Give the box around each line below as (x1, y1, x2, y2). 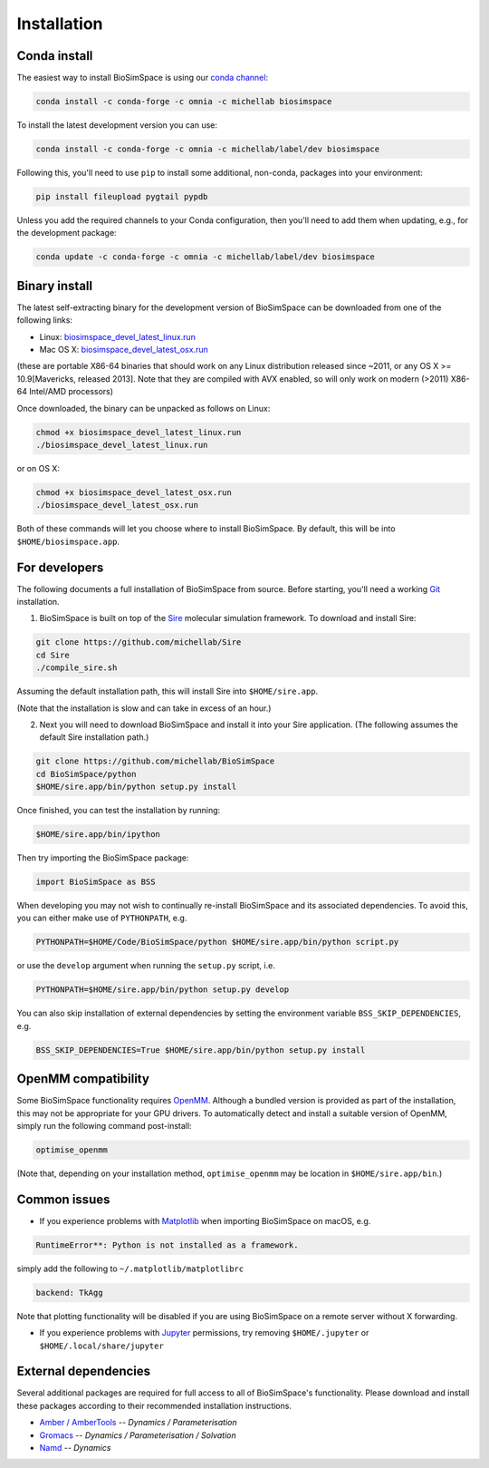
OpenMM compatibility (16, 1071, 149, 1087)
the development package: (16, 228, 117, 238)
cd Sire (35, 649, 70, 660)
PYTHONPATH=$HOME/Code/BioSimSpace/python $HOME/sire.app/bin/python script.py (35, 937, 399, 948)
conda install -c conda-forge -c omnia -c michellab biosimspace (35, 96, 332, 107)
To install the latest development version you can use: (16, 120, 217, 131)
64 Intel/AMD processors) (16, 386, 113, 397)
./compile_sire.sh (35, 663, 118, 673)
